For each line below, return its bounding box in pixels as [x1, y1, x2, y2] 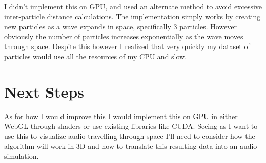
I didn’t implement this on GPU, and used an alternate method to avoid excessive [4, 1, 262, 11]
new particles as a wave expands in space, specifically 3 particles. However [4, 21, 237, 32]
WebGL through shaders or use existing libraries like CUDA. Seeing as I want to [4, 121, 258, 131]
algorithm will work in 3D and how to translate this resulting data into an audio [4, 141, 257, 151]
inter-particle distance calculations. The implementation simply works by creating [4, 11, 261, 21]
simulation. [4, 151, 39, 161]
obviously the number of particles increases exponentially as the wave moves [4, 31, 243, 41]
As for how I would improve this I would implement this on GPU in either [4, 110, 238, 121]
